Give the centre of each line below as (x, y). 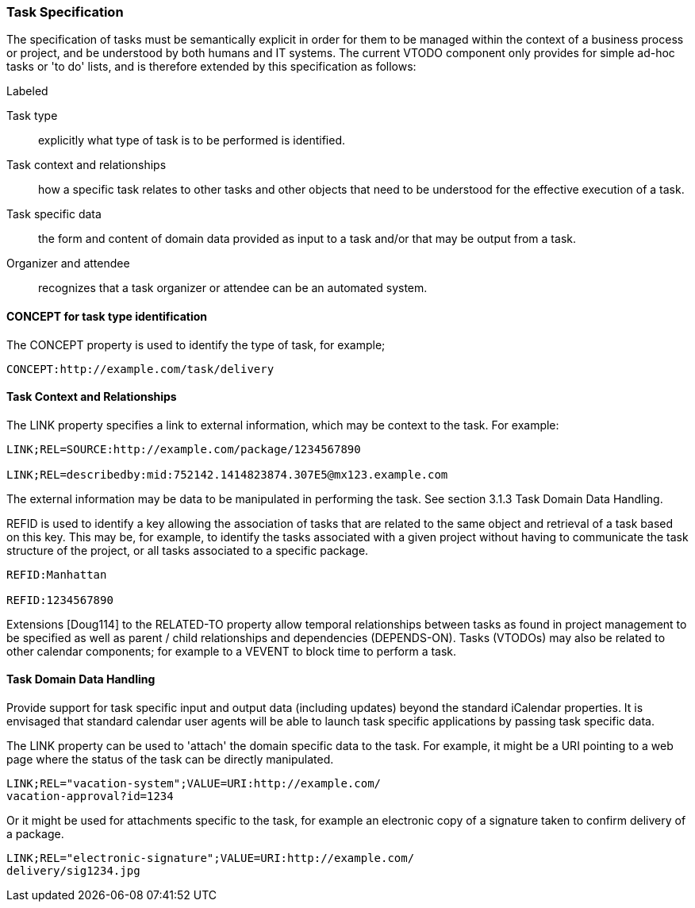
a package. (35, 834)
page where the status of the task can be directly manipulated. (170, 760)
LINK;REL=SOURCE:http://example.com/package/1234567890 (184, 449)
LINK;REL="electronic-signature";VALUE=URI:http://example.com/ (211, 858)
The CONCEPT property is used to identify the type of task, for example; (196, 344)
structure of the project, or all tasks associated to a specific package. (188, 550)
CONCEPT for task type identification (107, 316)
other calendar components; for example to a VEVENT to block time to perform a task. (232, 651)
